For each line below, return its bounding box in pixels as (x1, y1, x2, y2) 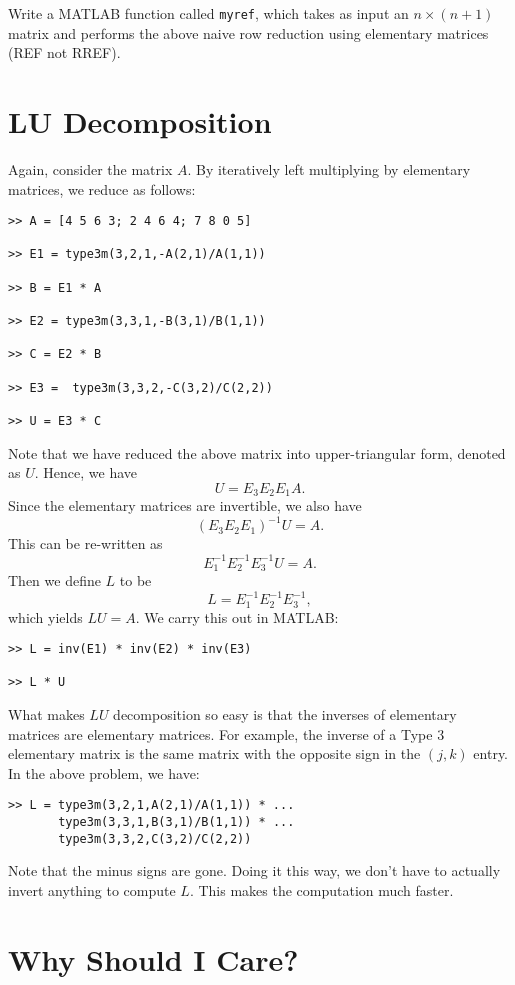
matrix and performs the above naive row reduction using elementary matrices (8, 22, 489, 43)
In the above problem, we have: (8, 762, 200, 783)
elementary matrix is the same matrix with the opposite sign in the (8, 743, 421, 764)
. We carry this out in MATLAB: (135, 606, 339, 627)
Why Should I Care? (8, 938, 299, 979)
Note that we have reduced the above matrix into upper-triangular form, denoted (8, 442, 506, 463)
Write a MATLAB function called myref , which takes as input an (8, 3, 409, 23)
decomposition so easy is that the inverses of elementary (113, 704, 457, 725)
